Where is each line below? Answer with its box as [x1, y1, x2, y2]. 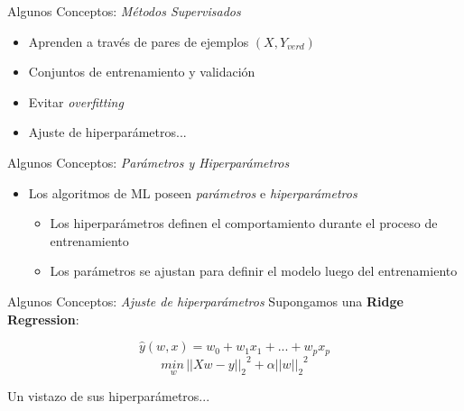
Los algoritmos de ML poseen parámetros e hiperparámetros [28, 183, 357, 202]
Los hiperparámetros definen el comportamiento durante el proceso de [50, 214, 438, 233]
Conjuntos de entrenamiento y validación [28, 62, 255, 81]
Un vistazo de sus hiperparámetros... [7, 387, 210, 406]
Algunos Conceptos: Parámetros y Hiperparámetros [7, 152, 290, 171]
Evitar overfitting [28, 92, 124, 111]
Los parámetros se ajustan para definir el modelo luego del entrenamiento [50, 261, 458, 280]
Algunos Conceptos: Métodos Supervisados [7, 2, 241, 20]
